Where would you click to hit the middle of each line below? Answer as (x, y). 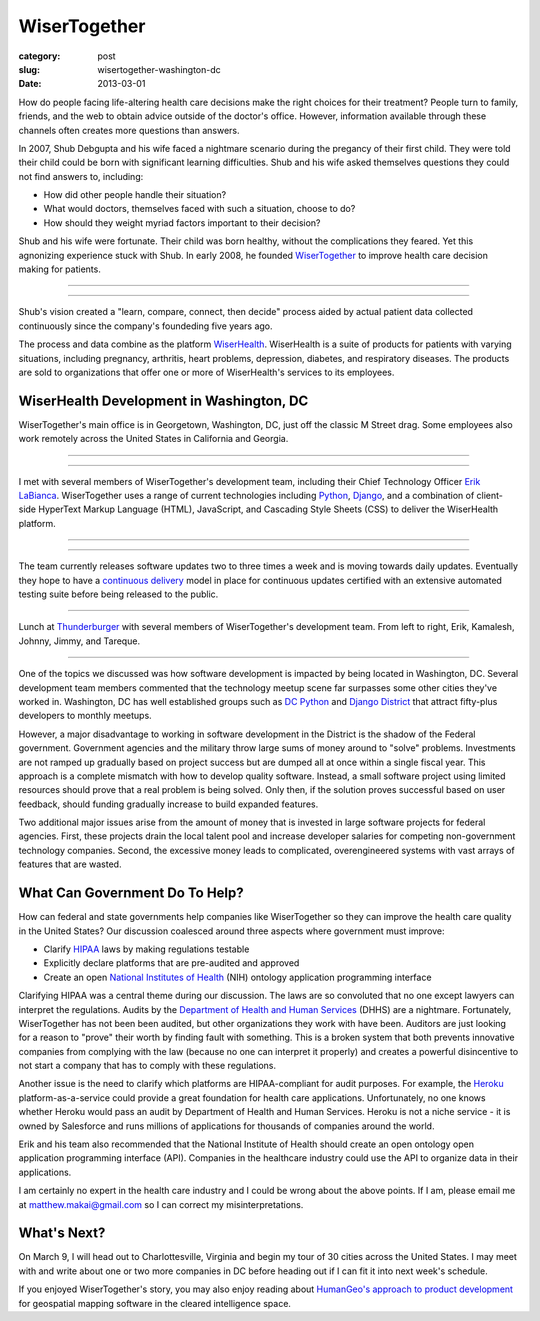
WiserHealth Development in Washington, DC (163, 400)
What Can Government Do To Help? (131, 893)
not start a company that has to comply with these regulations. (147, 1066)
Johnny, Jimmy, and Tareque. (79, 641)
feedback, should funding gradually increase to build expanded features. (168, 804)
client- (490, 496)
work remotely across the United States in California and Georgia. (153, 439)
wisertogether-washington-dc (159, 69)
